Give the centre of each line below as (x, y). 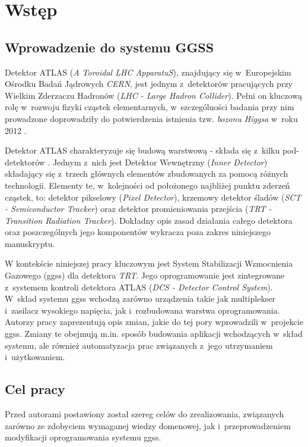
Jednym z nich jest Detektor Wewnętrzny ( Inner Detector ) (160, 162)
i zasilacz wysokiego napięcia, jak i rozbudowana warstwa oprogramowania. (142, 310)
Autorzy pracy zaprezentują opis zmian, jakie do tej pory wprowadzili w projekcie (154, 322)
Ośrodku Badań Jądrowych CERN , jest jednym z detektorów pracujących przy (149, 84)
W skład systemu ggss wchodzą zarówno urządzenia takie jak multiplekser (140, 298)
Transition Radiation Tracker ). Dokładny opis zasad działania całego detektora (149, 220)
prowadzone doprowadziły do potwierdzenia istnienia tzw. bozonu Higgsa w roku (151, 118)
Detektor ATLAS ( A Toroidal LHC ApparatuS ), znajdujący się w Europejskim (148, 72)
